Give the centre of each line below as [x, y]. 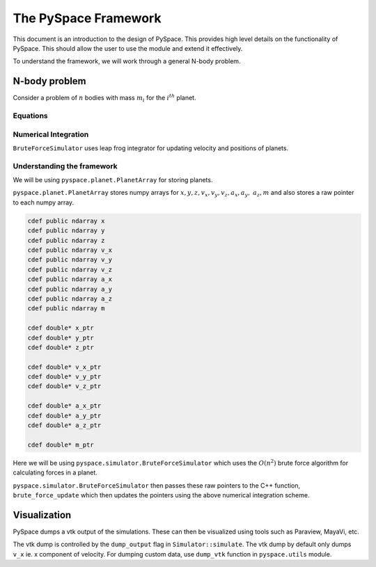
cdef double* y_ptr [61, 338]
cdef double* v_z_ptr [64, 386]
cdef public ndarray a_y [70, 289]
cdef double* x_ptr [61, 328]
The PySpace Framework [87, 18]
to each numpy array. [44, 202]
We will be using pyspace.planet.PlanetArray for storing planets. [113, 180]
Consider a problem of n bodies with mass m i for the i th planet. [104, 98]
